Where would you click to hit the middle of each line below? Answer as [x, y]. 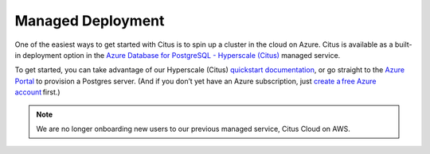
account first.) [37, 92]
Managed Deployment [90, 21]
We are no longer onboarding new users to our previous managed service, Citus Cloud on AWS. [193, 129]
